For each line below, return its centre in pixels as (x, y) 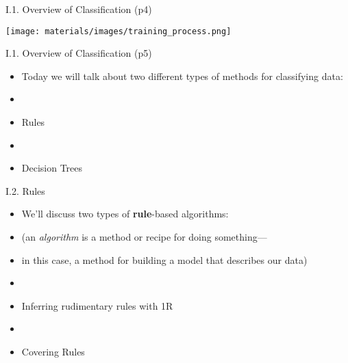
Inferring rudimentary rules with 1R (97, 305)
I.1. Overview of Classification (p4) (79, 9)
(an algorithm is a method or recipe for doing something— (144, 237)
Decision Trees (52, 168)
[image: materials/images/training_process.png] (119, 31)
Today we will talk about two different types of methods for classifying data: (182, 76)
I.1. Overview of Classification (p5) (79, 53)
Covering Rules (53, 351)
